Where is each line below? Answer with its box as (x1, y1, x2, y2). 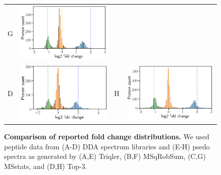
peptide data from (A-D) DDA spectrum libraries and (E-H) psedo (4, 141, 210, 151)
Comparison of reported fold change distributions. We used (4, 131, 209, 141)
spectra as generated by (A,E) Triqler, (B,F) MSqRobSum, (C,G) (4, 151, 206, 161)
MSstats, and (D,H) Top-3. (4, 160, 87, 171)
